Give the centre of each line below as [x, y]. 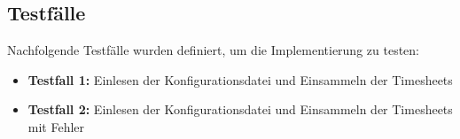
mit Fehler [56, 126]
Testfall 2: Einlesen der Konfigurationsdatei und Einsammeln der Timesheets [240, 109]
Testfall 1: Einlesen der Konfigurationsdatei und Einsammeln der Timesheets [240, 79]
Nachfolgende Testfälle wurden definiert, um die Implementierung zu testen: [213, 50]
